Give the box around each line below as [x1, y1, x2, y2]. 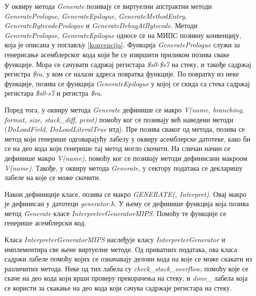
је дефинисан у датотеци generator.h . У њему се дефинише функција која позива [4, 198, 249, 209]
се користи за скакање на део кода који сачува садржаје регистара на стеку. [4, 283, 232, 293]
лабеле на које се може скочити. [4, 172, 101, 183]
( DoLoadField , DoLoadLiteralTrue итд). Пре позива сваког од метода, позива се [4, 124, 245, 134]
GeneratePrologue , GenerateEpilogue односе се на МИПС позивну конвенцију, [4, 30, 241, 40]
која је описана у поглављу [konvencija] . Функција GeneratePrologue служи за [4, 39, 240, 50]
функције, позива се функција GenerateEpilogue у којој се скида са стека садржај [4, 78, 250, 88]
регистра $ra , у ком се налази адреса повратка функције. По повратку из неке [4, 69, 239, 79]
